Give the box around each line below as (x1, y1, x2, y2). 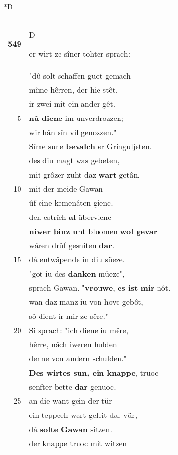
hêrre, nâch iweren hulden (29, 338, 117, 350)
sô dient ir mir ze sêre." (29, 310, 108, 321)
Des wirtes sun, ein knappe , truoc (29, 366, 158, 378)
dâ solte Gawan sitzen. (29, 423, 112, 435)
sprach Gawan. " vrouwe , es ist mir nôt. (29, 281, 171, 293)
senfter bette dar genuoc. (29, 380, 116, 392)
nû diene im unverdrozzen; (29, 112, 124, 123)
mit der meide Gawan (29, 182, 103, 194)
